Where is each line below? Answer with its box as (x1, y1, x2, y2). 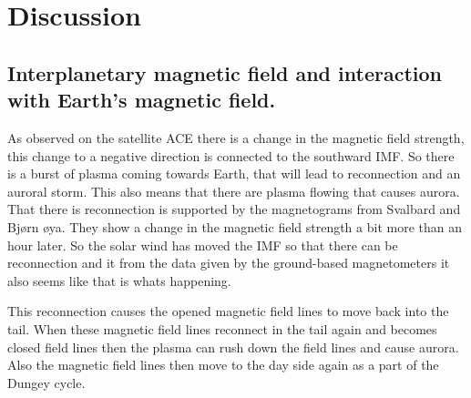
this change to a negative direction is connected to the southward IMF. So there (7, 146, 455, 165)
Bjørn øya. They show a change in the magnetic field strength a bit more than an (7, 217, 462, 236)
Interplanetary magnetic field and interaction (7, 58, 442, 87)
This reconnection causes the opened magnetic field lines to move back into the (7, 301, 449, 321)
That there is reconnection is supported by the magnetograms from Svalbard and (7, 199, 461, 219)
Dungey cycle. (7, 372, 86, 392)
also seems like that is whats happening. (7, 270, 231, 290)
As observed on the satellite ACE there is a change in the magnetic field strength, (7, 128, 465, 147)
